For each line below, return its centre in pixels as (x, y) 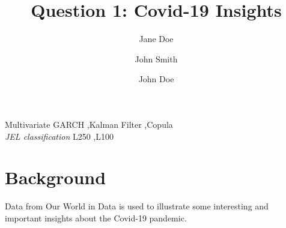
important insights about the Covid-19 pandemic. (96, 217)
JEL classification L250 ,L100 (59, 136)
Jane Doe (156, 39)
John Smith (156, 58)
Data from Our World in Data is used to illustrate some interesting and (137, 206)
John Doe (156, 79)
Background (56, 177)
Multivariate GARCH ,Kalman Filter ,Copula (89, 124)
